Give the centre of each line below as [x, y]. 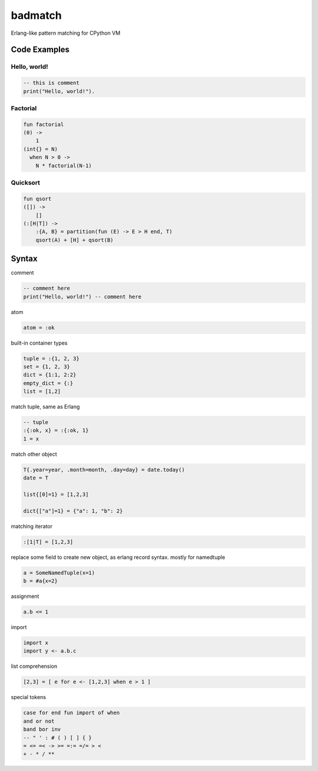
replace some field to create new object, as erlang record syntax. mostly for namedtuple [118, 557]
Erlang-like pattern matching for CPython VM [66, 33]
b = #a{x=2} [41, 581]
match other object [34, 454]
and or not [39, 721]
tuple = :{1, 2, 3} [51, 358]
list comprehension [34, 666]
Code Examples [40, 50]
